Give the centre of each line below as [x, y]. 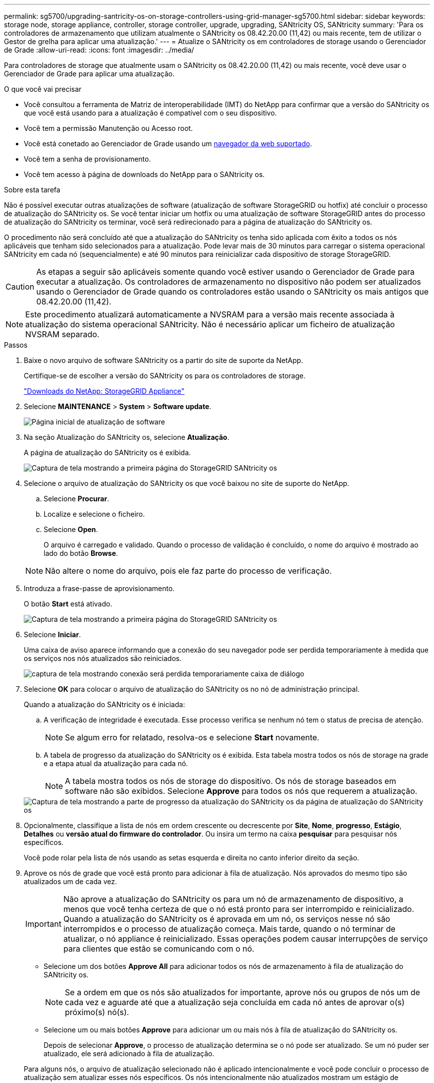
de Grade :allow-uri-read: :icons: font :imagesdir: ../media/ [99, 50]
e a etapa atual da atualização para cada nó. [116, 763]
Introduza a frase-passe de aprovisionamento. [99, 588]
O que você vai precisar [43, 89]
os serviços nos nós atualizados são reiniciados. [103, 658]
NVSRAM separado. [62, 334]
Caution [20, 287]
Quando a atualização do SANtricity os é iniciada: [105, 704]
